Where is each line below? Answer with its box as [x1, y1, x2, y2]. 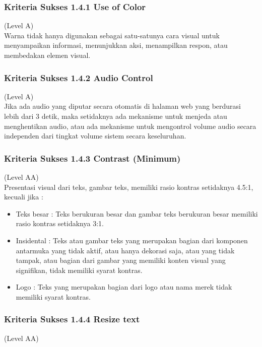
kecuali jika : [4, 191, 43, 202]
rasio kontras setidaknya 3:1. [16, 218, 104, 229]
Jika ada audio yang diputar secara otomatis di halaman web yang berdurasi [4, 101, 241, 111]
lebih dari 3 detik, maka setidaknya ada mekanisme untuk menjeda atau [4, 111, 227, 121]
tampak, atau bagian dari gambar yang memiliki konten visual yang [16, 255, 226, 265]
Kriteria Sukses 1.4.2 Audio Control [4, 71, 153, 84]
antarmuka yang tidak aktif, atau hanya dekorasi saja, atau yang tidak [16, 245, 235, 255]
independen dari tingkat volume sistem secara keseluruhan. [4, 130, 186, 141]
